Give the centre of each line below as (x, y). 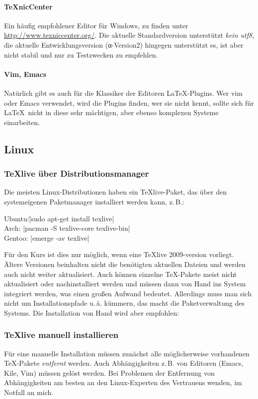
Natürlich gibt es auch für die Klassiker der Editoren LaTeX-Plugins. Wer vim (123, 93)
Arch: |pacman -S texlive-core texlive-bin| (67, 228)
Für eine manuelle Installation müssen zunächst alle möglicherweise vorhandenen (127, 353)
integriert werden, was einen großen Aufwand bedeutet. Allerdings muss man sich (128, 293)
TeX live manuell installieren (61, 335)
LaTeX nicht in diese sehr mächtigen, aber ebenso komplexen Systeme (111, 112)
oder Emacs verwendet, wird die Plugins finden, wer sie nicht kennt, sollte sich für (129, 102)
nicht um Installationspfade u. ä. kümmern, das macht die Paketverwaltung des (124, 303)
